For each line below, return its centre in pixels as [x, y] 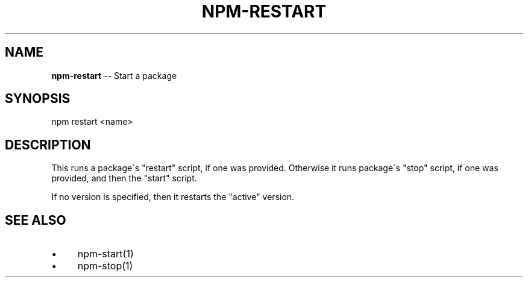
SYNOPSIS [38, 99]
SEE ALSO [36, 220]
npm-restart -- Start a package [114, 75]
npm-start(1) [105, 254]
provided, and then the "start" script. [124, 178]
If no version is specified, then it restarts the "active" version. [173, 197]
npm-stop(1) [105, 266]
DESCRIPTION [48, 145]
